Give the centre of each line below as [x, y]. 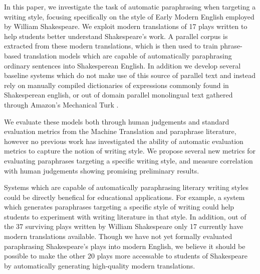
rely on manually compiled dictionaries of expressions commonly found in [116, 85]
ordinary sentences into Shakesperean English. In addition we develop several [122, 65]
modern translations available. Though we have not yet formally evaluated [118, 236]
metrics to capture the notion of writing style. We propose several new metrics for [130, 151]
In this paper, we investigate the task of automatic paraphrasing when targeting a [130, 6]
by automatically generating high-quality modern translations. [100, 265]
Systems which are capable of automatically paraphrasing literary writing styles [126, 187]
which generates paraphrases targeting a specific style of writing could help [119, 207]
